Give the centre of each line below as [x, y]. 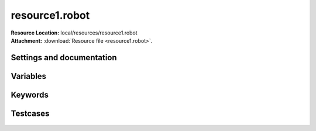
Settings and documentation [64, 58]
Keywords [30, 94]
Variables [29, 76]
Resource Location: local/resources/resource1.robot [74, 33]
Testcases [30, 113]
